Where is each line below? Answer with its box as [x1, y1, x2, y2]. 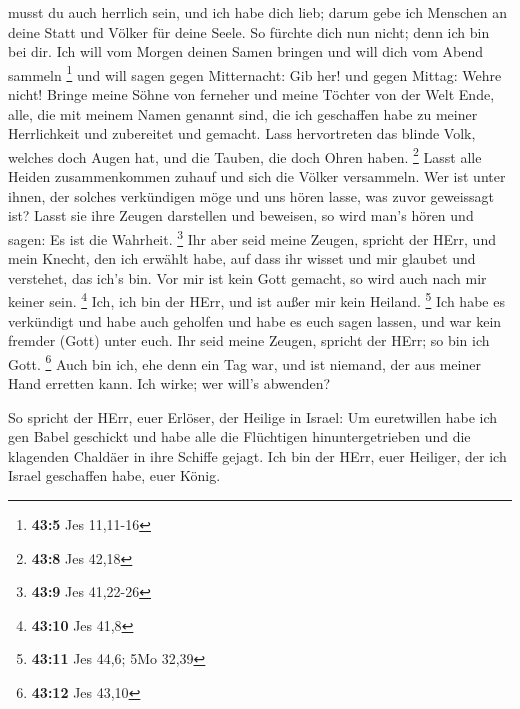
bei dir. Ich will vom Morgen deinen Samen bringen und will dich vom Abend [8, 41, 483, 62]
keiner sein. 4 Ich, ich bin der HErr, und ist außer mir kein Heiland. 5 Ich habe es [8, 288, 505, 311]
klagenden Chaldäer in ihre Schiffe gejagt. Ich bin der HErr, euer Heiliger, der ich [8, 445, 507, 466]
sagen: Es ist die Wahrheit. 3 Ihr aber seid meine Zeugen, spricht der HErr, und [8, 225, 496, 249]
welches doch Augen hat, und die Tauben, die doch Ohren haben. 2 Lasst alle [8, 143, 482, 167]
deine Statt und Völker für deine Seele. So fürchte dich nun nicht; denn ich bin [8, 21, 490, 42]
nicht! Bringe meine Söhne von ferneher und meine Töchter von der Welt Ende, [8, 84, 495, 105]
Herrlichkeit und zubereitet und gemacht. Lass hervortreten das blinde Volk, [8, 123, 476, 144]
